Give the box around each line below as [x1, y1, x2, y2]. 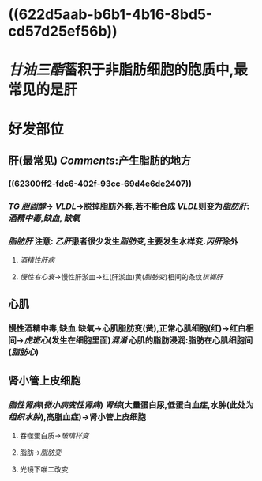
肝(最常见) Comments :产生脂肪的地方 [8, 153, 192, 167]
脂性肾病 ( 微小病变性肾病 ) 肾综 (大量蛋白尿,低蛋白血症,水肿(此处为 [8, 400, 254, 411]
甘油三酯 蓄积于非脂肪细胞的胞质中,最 [8, 61, 249, 79]
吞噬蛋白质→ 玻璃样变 [19, 431, 89, 441]
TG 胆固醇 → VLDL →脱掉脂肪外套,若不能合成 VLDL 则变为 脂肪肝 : [8, 200, 250, 211]
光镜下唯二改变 [19, 464, 69, 474]
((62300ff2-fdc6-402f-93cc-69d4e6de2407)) [8, 178, 192, 189]
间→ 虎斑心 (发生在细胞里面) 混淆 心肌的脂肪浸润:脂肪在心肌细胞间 [8, 335, 253, 346]
